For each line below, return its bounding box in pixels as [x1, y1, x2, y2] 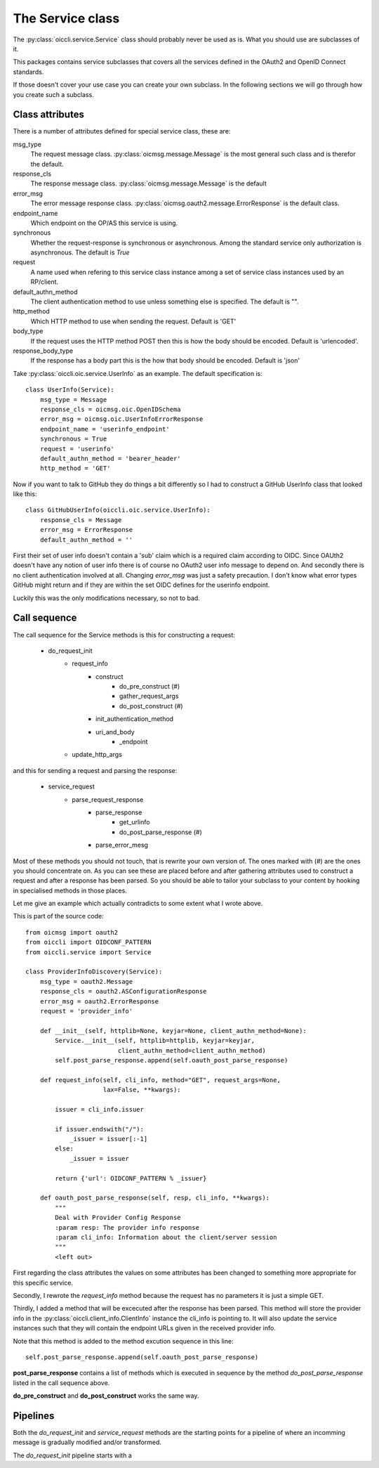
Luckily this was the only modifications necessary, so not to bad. [13, 594, 200, 602]
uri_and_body [95, 727, 135, 736]
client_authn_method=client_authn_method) [117, 1046, 266, 1054]
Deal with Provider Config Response [55, 1214, 182, 1222]
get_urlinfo [119, 818, 150, 826]
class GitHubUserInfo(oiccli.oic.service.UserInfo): [25, 506, 211, 514]
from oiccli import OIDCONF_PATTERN [25, 938, 152, 947]
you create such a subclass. [13, 90, 94, 98]
